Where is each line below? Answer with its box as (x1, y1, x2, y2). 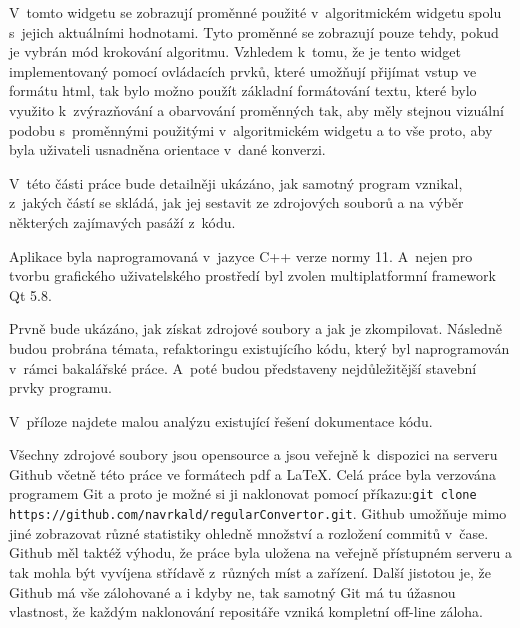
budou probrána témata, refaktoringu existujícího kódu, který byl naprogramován (9, 337, 510, 358)
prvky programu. (9, 377, 112, 398)
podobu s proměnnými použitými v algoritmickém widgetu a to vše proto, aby (9, 119, 493, 140)
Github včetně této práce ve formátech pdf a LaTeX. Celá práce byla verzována (9, 463, 496, 484)
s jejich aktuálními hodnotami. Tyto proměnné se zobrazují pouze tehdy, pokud (9, 21, 499, 42)
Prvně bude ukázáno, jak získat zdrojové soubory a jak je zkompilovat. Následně (9, 318, 502, 339)
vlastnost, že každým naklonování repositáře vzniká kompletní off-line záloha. (9, 601, 483, 622)
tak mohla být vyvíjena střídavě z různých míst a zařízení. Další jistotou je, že (9, 561, 492, 582)
